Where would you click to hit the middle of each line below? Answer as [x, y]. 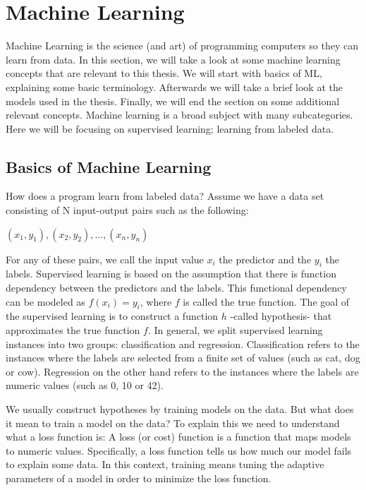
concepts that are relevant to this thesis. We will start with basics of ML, [164, 73]
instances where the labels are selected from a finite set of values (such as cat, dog [183, 358]
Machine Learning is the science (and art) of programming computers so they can [182, 46]
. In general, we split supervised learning [235, 330]
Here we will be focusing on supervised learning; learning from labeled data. [170, 128]
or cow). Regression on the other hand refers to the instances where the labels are [182, 371]
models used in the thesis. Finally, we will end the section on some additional [173, 101]
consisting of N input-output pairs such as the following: [127, 210]
